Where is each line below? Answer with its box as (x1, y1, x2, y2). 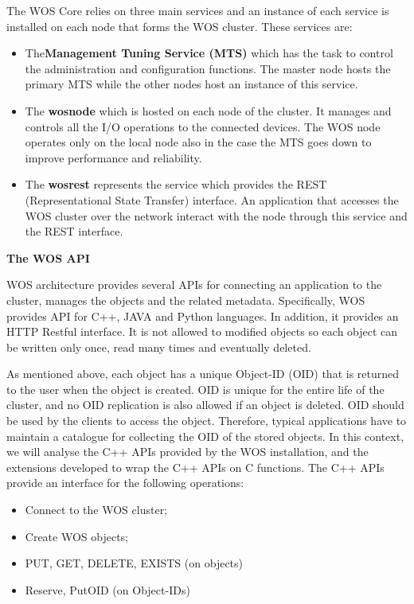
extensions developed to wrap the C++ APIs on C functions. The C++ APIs (6, 458, 385, 475)
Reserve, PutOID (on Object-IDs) (25, 581, 190, 598)
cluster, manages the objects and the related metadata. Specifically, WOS (6, 291, 365, 308)
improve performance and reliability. (25, 149, 202, 166)
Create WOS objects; (25, 528, 129, 544)
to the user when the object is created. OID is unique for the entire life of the (6, 380, 385, 397)
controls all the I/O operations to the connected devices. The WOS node (25, 118, 381, 134)
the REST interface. (25, 223, 123, 240)
